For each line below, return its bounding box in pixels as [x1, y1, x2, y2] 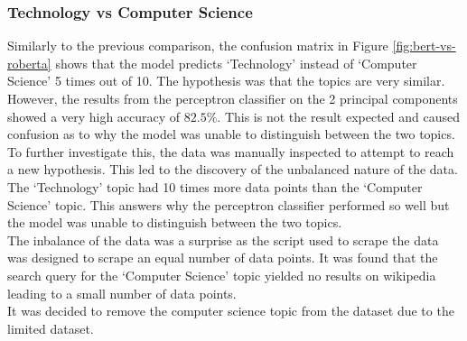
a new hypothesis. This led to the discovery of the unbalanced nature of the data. [7, 160, 458, 179]
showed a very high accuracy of [7, 106, 181, 125]
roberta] [7, 53, 51, 72]
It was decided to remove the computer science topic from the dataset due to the [7, 301, 454, 320]
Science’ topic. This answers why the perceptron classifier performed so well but [7, 195, 450, 214]
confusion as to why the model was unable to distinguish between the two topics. [7, 124, 455, 143]
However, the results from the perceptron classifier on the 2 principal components [7, 89, 458, 107]
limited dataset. [7, 318, 94, 337]
